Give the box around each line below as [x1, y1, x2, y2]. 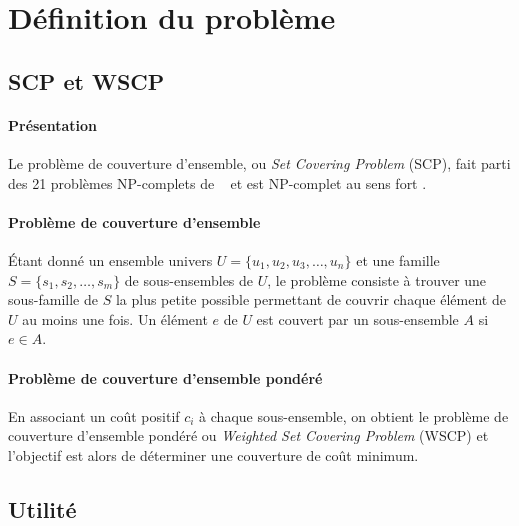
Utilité [8, 493, 77, 524]
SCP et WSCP [8, 65, 165, 96]
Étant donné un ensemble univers [8, 249, 213, 270]
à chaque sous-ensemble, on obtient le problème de [199, 405, 509, 426]
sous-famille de [8, 289, 98, 310]
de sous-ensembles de [124, 269, 254, 290]
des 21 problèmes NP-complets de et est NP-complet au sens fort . [8, 172, 427, 193]
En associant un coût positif [8, 405, 180, 426]
